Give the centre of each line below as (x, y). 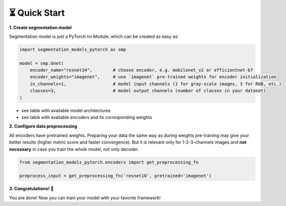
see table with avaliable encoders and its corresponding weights (87, 118)
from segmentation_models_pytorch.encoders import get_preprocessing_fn (109, 162)
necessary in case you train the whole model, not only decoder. (74, 149)
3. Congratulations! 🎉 (32, 189)
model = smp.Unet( (42, 63)
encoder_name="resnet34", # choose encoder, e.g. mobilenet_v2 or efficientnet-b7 (142, 70)
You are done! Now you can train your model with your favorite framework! (85, 198)
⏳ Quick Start (37, 13)
